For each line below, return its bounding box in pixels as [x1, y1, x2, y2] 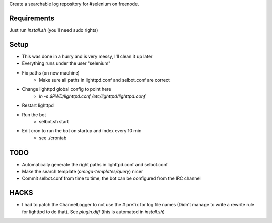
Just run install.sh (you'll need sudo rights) [9, 27, 98, 33]
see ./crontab [39, 135, 67, 141]
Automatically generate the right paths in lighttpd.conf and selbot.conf [22, 161, 168, 167]
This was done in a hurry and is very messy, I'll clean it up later [22, 53, 153, 59]
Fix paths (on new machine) [22, 69, 80, 76]
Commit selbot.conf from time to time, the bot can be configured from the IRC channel [22, 175, 201, 181]
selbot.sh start [39, 118, 69, 124]
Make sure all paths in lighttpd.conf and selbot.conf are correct [39, 77, 170, 83]
